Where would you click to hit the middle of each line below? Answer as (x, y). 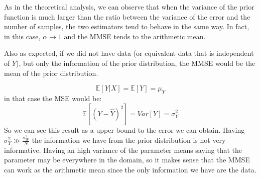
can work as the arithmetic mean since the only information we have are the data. (130, 170)
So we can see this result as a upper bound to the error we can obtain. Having (124, 129)
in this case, (22, 36)
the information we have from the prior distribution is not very (129, 140)
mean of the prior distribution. (51, 73)
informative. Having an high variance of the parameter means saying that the (123, 150)
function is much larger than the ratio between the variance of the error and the (127, 16)
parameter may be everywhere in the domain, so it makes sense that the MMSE (127, 160)
